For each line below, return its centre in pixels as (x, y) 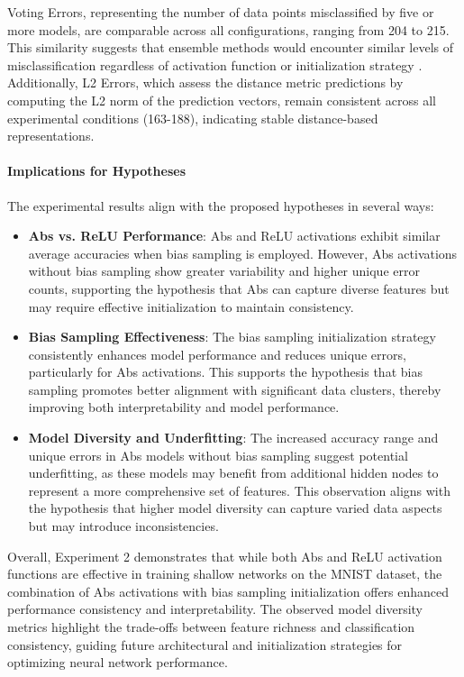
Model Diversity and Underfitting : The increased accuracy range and (233, 438)
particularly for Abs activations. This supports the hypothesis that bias (225, 372)
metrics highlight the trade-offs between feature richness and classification (211, 627)
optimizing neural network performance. (118, 662)
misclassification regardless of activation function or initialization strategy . (215, 64)
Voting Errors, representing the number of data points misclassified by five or (221, 12)
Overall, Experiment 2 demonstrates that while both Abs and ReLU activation (225, 556)
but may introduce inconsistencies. (123, 526)
